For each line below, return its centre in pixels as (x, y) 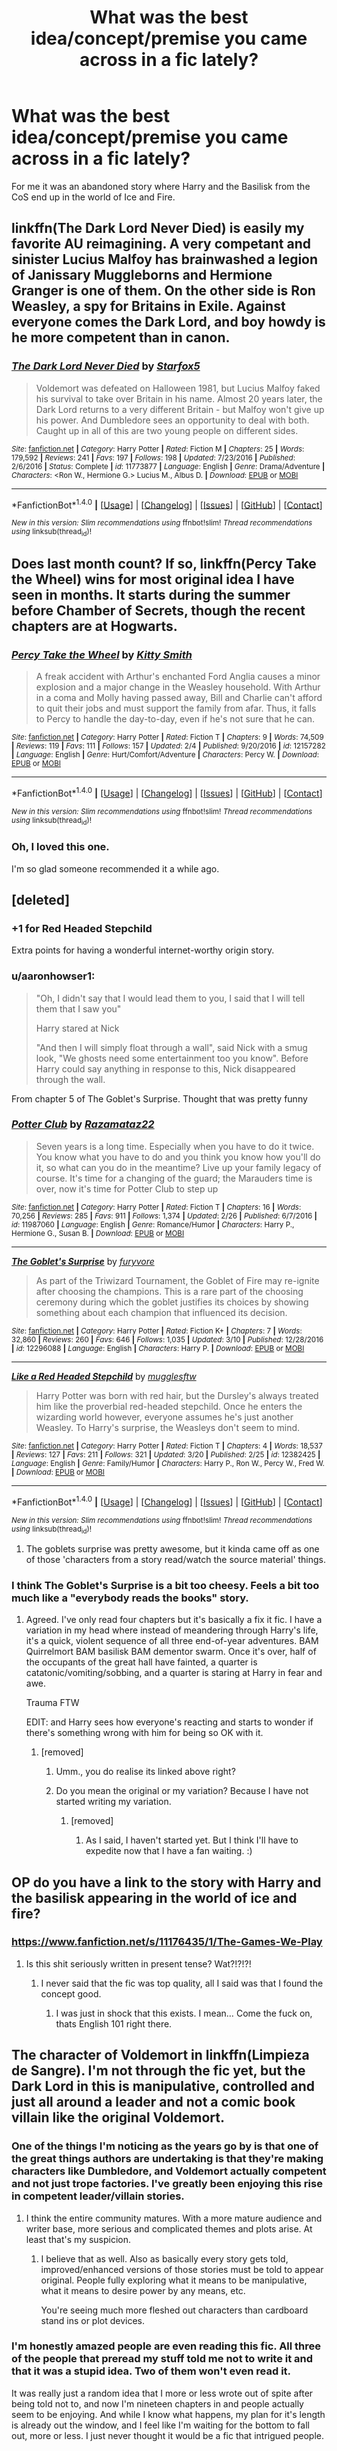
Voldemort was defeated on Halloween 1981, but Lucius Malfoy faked (178, 388)
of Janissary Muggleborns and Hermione (142, 275)
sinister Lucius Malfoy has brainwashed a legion (165, 259)
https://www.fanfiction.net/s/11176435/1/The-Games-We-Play (167, 1942)
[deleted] (41, 899)
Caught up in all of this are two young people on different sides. (167, 430)
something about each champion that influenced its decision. (161, 1312)
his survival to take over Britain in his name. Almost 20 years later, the (179, 398)
